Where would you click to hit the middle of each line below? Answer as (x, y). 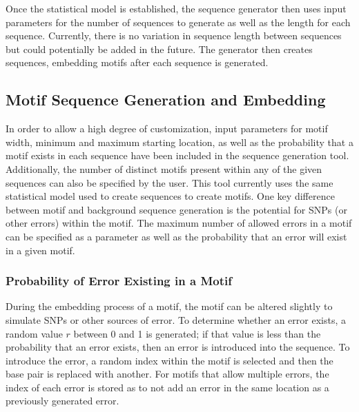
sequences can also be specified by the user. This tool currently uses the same (169, 182)
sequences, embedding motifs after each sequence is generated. (137, 62)
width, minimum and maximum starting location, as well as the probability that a (179, 142)
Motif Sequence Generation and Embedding (166, 100)
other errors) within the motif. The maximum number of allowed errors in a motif (179, 223)
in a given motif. (40, 250)
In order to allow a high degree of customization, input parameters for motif (167, 128)
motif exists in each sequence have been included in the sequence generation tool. (177, 155)
